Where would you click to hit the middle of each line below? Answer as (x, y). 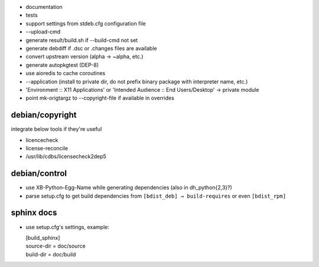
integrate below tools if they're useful (56, 129)
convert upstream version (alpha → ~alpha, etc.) (85, 57)
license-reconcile (47, 148)
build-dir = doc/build (51, 254)
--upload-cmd (43, 32)
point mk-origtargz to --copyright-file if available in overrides (100, 98)
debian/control (39, 174)
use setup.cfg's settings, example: (67, 227)
